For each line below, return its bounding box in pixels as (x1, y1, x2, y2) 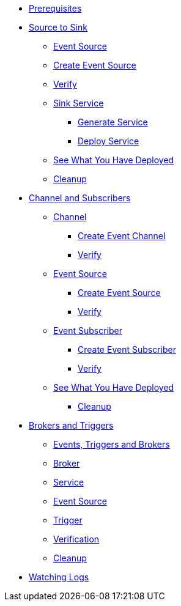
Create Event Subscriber (78, 344, 176, 355)
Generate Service (78, 117, 148, 127)
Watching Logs (29, 572, 89, 582)
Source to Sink (29, 22, 87, 32)
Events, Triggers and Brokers (53, 439, 170, 449)
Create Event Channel (78, 231, 166, 241)
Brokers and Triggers (29, 420, 114, 430)
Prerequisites (29, 3, 82, 13)
